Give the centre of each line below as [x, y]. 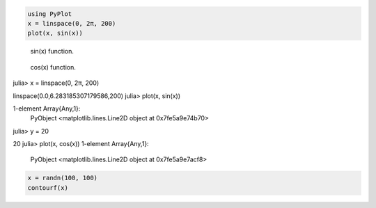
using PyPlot [50, 14]
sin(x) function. [52, 51]
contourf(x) [48, 187]
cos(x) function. [53, 67]
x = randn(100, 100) [62, 178]
